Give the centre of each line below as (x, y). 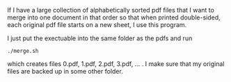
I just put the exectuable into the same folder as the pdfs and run (100, 38)
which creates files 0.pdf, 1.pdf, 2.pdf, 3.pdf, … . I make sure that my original (116, 64)
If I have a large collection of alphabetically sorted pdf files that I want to (111, 10)
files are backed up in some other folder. (65, 71)
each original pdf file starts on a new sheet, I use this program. (97, 25)
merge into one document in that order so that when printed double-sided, (114, 17)
